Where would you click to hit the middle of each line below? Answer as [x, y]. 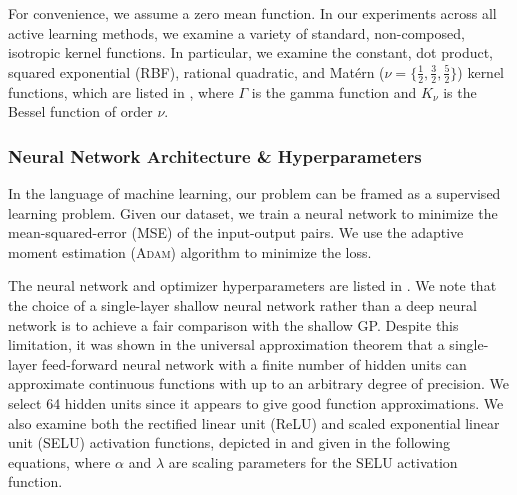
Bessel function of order [80, 111]
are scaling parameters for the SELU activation [313, 461]
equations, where [59, 461]
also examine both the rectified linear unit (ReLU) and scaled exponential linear [254, 422]
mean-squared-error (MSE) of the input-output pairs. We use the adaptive [236, 232]
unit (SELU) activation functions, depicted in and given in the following [229, 442]
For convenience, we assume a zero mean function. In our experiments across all [252, 13]
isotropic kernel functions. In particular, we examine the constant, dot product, [251, 52]
